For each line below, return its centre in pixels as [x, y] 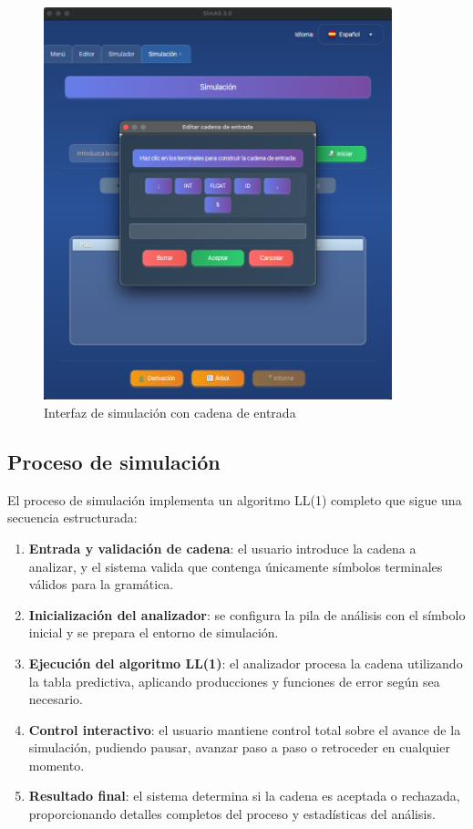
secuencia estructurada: [72, 518]
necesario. [56, 699]
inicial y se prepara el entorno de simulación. [154, 632]
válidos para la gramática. [101, 584]
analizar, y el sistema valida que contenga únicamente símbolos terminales [236, 566]
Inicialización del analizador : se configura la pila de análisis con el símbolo [247, 614]
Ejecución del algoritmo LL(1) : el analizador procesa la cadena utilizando [246, 663]
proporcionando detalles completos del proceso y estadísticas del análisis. [232, 814]
